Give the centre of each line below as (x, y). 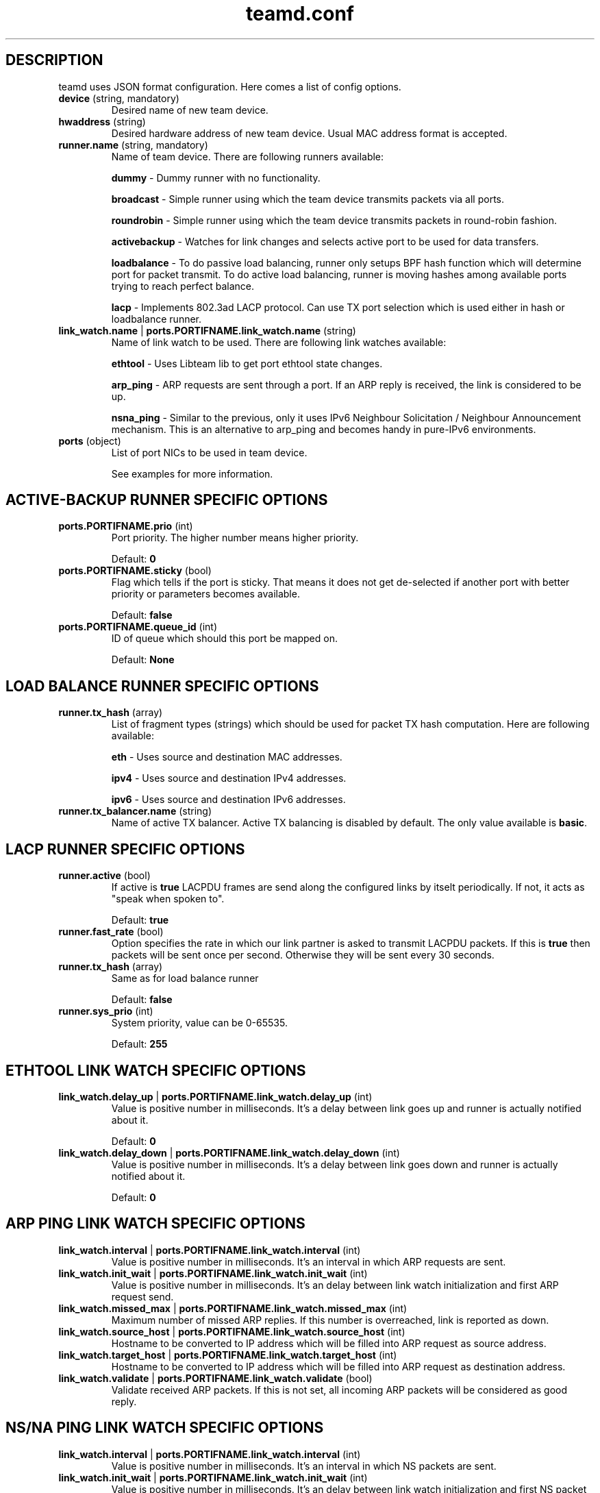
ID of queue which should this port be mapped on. (224, 639)
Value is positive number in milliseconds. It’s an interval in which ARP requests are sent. (309, 1261)
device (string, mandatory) (119, 98)
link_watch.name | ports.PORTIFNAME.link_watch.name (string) (207, 330)
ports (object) (90, 441)
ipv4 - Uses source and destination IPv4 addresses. (229, 778)
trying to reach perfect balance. (183, 286)
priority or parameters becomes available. (205, 594)
